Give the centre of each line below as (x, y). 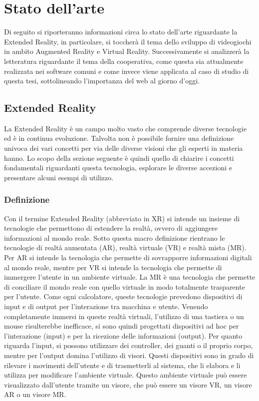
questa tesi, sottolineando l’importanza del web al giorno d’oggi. (102, 81)
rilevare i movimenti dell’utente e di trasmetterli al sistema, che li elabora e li (122, 365)
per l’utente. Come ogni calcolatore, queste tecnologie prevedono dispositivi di (123, 296)
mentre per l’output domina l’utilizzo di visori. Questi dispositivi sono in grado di (129, 355)
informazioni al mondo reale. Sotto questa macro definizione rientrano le (115, 237)
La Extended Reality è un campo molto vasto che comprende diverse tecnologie (126, 128)
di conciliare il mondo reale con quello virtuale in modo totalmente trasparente (125, 286)
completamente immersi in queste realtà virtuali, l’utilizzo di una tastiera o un (124, 316)
